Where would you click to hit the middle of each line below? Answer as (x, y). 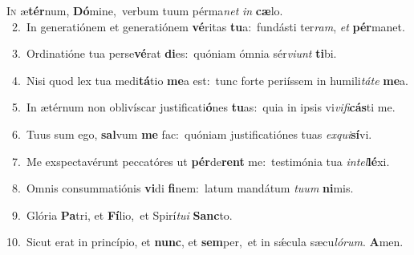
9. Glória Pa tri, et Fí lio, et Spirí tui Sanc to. (122, 215)
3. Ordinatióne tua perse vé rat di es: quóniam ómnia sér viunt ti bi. (174, 53)
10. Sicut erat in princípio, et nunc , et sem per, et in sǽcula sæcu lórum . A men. (205, 242)
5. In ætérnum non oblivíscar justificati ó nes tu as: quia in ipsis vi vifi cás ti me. (203, 107)
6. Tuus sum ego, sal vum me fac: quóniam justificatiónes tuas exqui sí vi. (192, 134)
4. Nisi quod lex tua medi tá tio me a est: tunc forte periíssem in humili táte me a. (210, 80)
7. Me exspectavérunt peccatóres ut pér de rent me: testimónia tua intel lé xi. (201, 161)
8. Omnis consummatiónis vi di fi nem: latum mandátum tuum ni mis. (183, 188)
